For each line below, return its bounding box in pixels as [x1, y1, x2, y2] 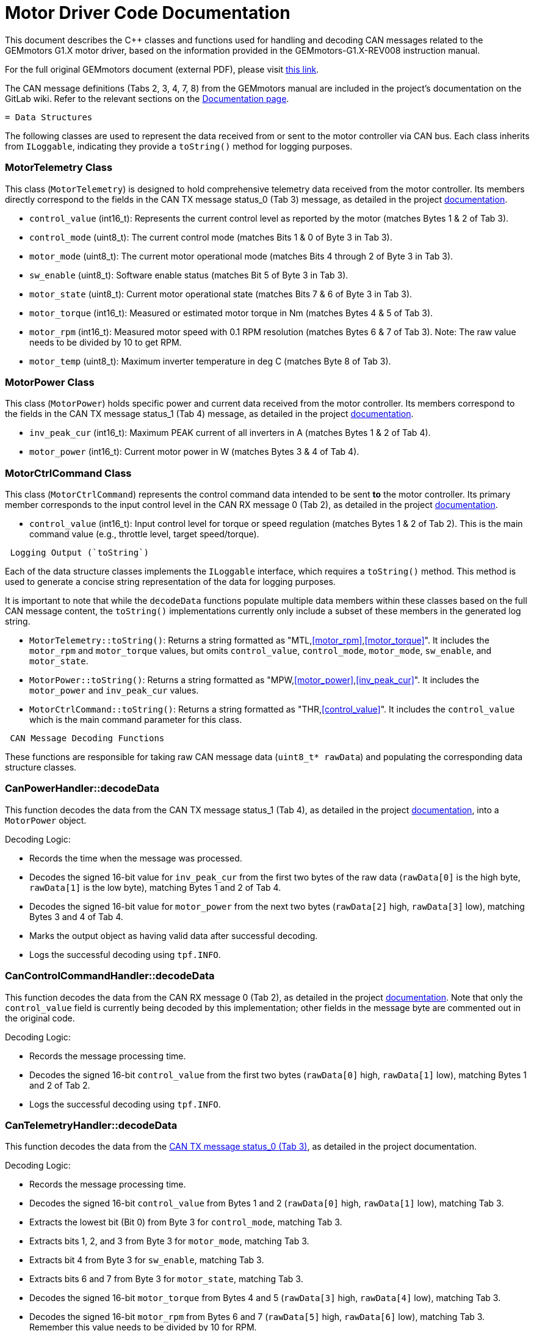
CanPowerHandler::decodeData [5, 782, 160, 795]
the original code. [5, 1012, 75, 1023]
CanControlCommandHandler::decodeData [5, 970, 215, 982]
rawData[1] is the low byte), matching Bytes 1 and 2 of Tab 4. [29, 882, 281, 893]
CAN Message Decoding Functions [10, 733, 165, 743]
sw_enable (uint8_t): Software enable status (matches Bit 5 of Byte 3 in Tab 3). [29, 269, 348, 280]
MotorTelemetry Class [5, 161, 113, 174]
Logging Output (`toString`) [10, 548, 150, 557]
